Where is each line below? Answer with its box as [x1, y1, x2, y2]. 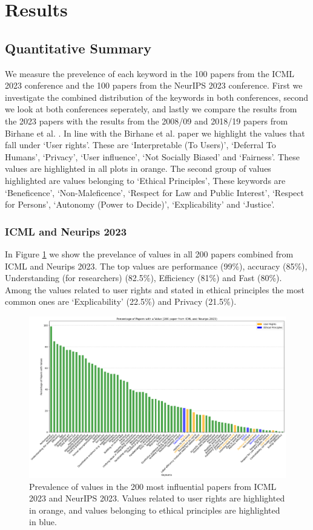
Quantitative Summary [5, 38, 152, 57]
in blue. [29, 515, 57, 528]
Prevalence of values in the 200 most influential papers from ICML [29, 480, 277, 492]
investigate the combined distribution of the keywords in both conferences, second [5, 90, 309, 103]
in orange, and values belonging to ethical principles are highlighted [29, 503, 280, 516]
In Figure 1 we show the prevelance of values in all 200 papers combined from [5, 247, 294, 260]
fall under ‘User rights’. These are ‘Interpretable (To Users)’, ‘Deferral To [5, 138, 276, 151]
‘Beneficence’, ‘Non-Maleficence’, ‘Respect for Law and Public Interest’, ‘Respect [5, 186, 304, 199]
